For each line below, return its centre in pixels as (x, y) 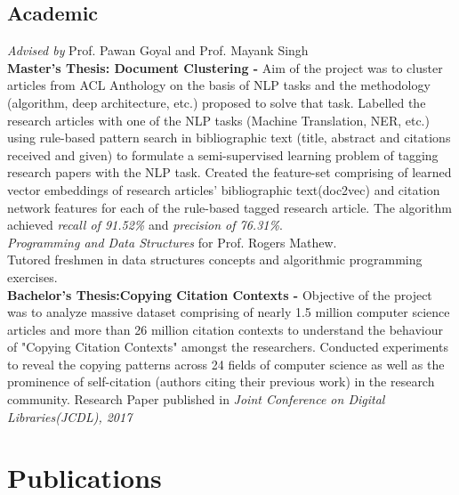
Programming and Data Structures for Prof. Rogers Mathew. (172, 242)
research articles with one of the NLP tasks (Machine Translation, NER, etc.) (218, 120)
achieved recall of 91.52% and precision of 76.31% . (145, 225)
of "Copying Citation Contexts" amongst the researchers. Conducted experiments (228, 347)
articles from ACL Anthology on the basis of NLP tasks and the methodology (219, 85)
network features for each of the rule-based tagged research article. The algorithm (229, 207)
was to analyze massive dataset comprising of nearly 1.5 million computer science (229, 312)
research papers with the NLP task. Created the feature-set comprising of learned (229, 172)
